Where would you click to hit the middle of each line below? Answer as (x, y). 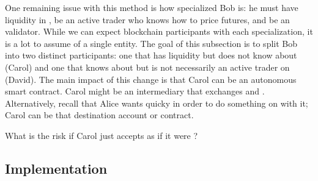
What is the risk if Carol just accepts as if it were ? (102, 135)
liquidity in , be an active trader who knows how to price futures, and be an (147, 19)
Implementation (56, 168)
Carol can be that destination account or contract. (99, 115)
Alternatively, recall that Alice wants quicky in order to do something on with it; (157, 103)
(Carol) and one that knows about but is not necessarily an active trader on (147, 67)
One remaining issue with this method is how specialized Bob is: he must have (152, 7)
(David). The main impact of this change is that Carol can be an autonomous (151, 79)
